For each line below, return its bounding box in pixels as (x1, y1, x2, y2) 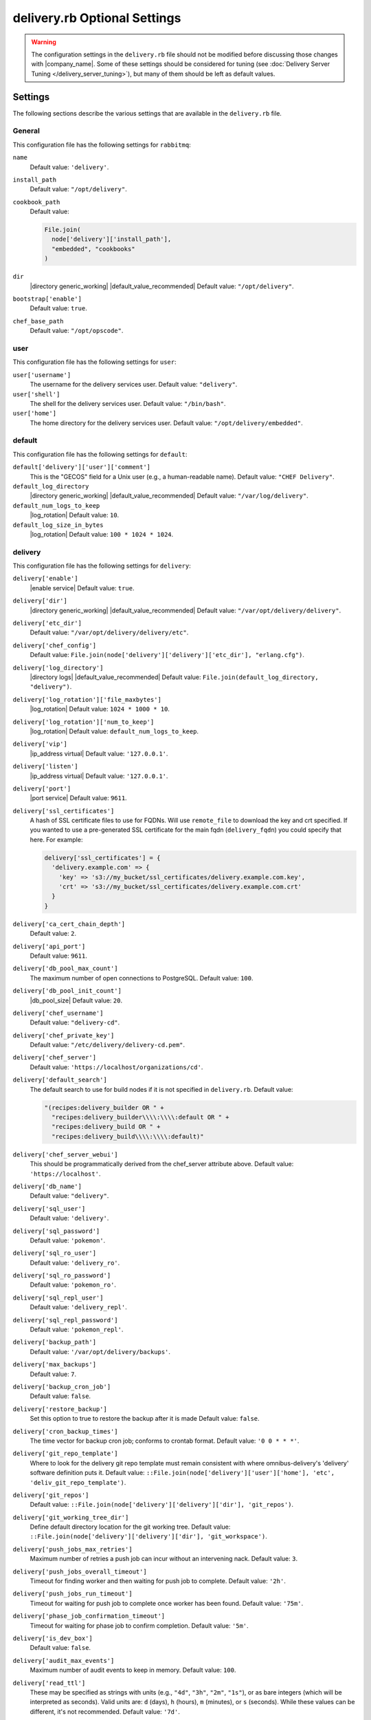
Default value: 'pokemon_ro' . (30, 1280, 117, 1289)
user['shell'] (12, 390, 60, 398)
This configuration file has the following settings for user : (12, 358, 177, 366)
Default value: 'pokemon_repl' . (30, 1325, 124, 1334)
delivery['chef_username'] (12, 1009, 104, 1017)
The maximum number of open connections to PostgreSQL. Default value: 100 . (30, 974, 254, 982)
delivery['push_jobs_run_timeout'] (12, 1590, 133, 1598)
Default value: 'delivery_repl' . (30, 1303, 127, 1311)
